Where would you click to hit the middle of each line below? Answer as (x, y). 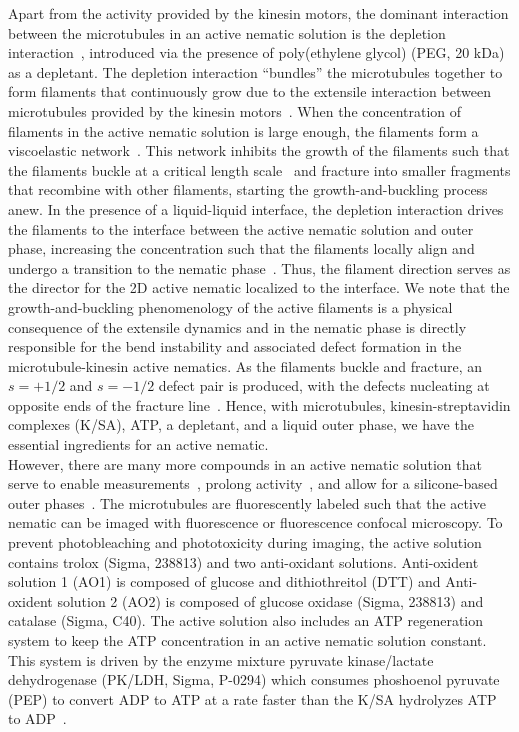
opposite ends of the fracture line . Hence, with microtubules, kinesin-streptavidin (259, 404)
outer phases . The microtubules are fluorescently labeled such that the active (247, 502)
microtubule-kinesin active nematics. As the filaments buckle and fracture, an (245, 365)
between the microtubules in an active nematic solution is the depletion (227, 32)
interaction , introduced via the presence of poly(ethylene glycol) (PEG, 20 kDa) (256, 52)
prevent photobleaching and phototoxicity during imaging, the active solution (245, 542)
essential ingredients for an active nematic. (138, 444)
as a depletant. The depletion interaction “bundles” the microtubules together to (255, 71)
